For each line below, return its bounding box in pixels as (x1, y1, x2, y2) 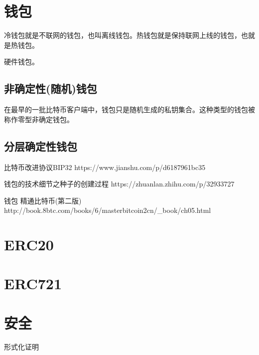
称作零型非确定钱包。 (4, 114, 74, 124)
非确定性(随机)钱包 (4, 81, 97, 96)
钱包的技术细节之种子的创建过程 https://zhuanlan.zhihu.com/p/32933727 (4, 178, 235, 189)
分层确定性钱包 (4, 138, 77, 154)
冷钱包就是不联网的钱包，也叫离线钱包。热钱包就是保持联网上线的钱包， (4, 30, 241, 40)
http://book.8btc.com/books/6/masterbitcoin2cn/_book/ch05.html (4, 205, 211, 215)
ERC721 (4, 273, 62, 294)
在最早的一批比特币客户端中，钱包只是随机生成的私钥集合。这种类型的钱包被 (4, 104, 255, 115)
